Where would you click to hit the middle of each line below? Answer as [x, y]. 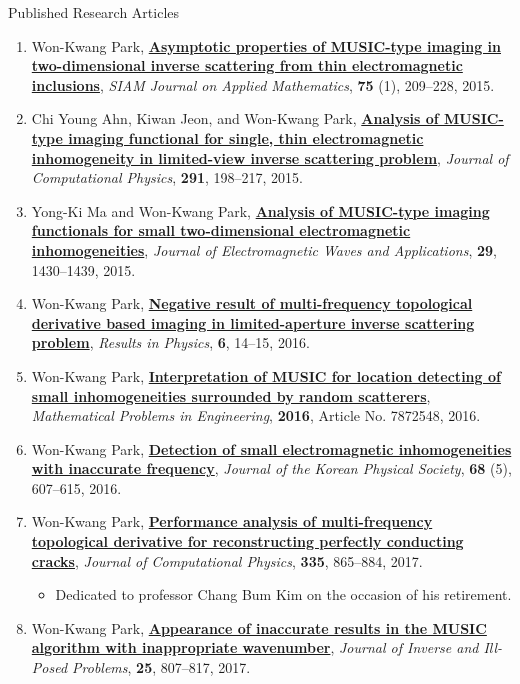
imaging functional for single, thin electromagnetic [246, 137]
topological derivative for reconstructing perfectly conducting [247, 541]
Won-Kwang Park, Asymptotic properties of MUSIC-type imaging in [266, 45]
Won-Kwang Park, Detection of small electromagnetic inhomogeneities [271, 448]
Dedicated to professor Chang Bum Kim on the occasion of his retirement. [283, 594]
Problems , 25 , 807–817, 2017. [161, 667]
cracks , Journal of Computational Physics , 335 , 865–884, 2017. [227, 560]
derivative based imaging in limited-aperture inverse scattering [253, 322]
